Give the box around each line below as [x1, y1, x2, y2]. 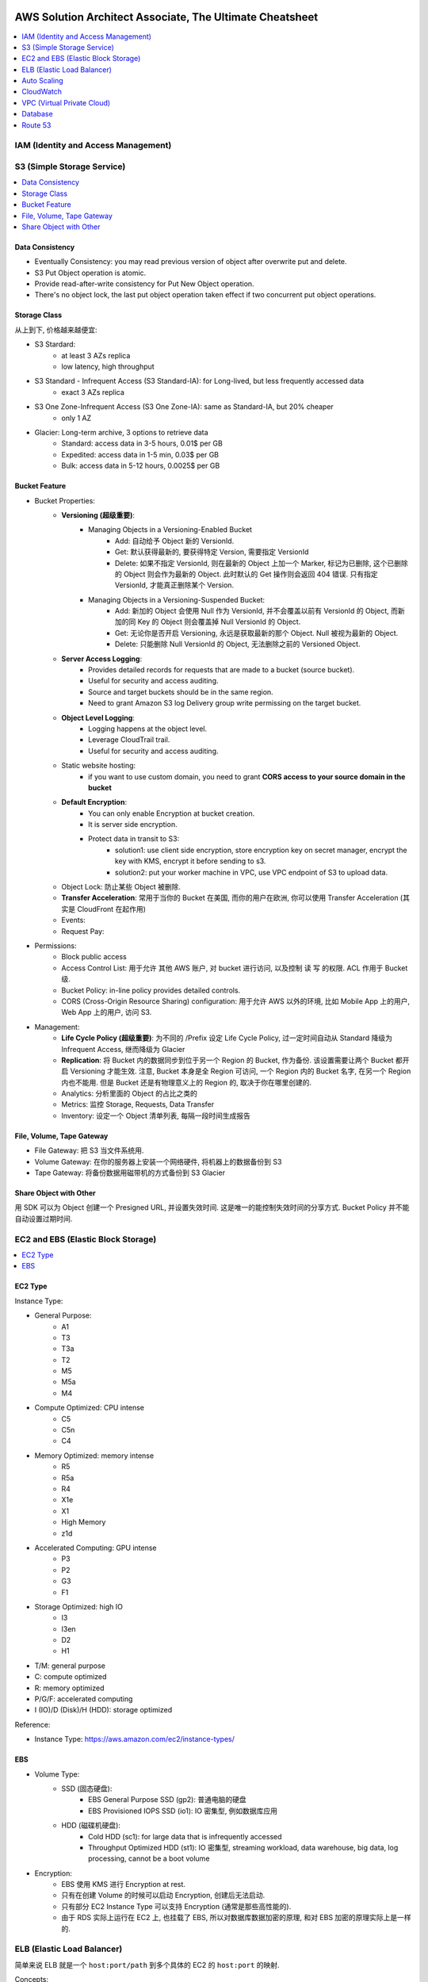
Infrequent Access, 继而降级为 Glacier [61, 1044, 185, 1054]
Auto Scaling [21, 76, 63, 86]
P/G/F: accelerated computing [34, 1694, 133, 1704]
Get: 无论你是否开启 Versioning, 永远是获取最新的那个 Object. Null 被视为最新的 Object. [115, 628, 399, 637]
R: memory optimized [34, 1683, 105, 1693]
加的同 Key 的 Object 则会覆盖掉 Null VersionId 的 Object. [115, 617, 301, 626]
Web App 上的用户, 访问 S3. [61, 1008, 152, 1017]
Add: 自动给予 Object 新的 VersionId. [115, 536, 235, 545]
